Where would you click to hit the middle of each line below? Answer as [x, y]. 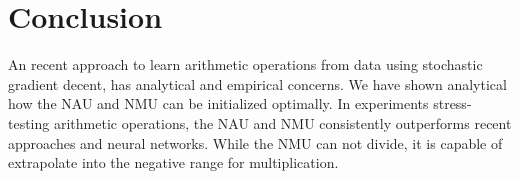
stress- [452, 103]
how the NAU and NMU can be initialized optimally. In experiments [218, 103]
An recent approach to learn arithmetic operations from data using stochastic [245, 64]
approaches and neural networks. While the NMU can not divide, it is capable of [255, 142]
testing [29, 122]
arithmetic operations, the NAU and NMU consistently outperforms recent [282, 122]
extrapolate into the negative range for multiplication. [173, 162]
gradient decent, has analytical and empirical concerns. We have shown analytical [257, 83]
